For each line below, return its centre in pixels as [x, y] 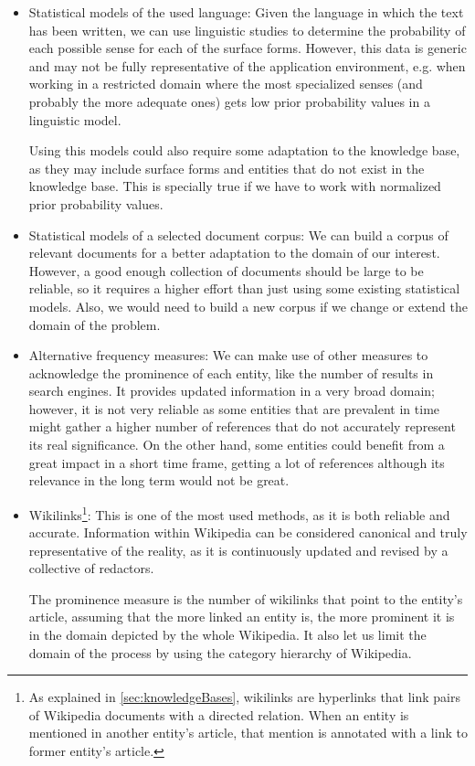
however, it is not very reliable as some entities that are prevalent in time [234, 408]
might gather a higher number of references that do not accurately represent [242, 426]
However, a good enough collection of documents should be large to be [226, 270]
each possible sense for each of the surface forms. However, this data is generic [248, 48]
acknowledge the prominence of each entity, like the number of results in [231, 372]
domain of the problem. [95, 324]
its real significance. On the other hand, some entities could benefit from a [237, 445]
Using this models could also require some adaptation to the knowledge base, [244, 150]
